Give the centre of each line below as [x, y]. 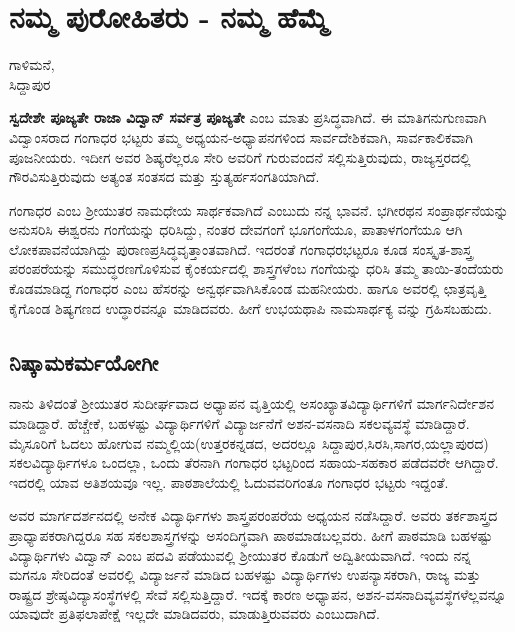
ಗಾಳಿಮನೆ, [32, 64]
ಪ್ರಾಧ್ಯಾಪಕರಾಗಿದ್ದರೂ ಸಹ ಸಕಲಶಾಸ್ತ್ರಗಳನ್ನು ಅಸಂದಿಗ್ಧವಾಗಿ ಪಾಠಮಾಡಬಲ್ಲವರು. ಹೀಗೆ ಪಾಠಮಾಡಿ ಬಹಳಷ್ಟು [251, 535]
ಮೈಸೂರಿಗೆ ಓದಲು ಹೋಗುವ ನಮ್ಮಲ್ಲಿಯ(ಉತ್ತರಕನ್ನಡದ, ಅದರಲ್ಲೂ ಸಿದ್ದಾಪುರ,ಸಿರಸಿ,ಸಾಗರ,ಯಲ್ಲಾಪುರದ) [249, 442]
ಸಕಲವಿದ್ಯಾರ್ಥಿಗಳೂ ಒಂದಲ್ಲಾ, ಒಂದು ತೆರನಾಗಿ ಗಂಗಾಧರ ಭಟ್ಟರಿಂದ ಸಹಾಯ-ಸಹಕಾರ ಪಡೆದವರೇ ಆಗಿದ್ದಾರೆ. [254, 462]
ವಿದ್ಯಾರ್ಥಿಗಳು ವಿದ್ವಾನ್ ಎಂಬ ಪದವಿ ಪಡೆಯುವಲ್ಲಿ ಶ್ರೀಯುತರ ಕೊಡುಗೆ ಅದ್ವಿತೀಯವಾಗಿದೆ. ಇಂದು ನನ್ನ [240, 554]
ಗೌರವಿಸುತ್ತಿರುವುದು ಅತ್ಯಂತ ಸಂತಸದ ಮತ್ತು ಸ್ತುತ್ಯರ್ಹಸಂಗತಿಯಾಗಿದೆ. [164, 176]
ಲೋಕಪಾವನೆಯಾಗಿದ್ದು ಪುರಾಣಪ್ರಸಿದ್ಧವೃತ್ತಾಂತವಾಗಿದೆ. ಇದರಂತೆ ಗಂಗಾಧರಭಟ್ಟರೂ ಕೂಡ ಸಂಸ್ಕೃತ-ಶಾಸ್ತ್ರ [241, 248]
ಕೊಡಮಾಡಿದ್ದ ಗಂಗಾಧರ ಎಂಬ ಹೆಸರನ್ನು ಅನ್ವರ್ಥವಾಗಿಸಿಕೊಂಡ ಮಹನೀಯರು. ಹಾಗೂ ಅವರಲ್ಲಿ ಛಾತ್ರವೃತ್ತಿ [247, 288]
